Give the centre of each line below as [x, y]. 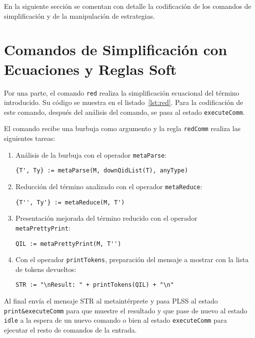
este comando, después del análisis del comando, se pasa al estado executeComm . [124, 112]
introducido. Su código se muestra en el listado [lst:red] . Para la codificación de [124, 102]
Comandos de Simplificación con [116, 50]
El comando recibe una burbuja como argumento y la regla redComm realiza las [122, 128]
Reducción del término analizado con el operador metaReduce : [109, 186]
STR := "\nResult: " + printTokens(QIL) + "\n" [95, 285]
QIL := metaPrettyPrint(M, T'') [68, 244]
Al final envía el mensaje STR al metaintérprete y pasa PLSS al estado [111, 301]
